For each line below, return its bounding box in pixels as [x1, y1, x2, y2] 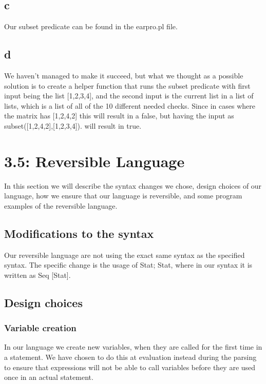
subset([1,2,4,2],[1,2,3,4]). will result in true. [4, 120, 142, 131]
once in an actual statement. [4, 372, 93, 382]
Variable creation [4, 321, 77, 334]
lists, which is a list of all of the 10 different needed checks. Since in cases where [4, 100, 255, 111]
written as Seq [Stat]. [4, 269, 71, 280]
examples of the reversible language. [4, 200, 118, 211]
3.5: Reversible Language [4, 150, 185, 171]
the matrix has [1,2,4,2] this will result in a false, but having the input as [4, 110, 234, 121]
